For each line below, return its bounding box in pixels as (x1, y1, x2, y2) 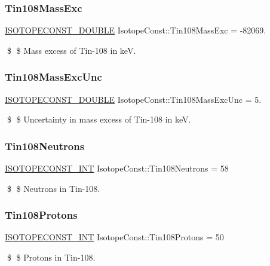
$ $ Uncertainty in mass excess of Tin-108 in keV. (7, 113, 191, 126)
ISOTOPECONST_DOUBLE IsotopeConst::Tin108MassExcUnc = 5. (5, 93, 262, 105)
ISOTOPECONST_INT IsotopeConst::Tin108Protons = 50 (5, 231, 224, 243)
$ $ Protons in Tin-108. (7, 251, 96, 264)
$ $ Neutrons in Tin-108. (7, 182, 100, 194)
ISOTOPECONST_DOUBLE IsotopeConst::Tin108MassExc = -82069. (5, 24, 266, 36)
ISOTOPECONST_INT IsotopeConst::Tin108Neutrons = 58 (5, 162, 229, 175)
